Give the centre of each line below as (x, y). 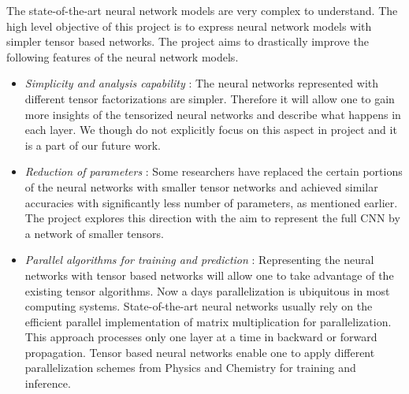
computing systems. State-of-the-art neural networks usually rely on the (199, 306)
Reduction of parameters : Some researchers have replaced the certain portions (214, 171)
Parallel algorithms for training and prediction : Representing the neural (199, 260)
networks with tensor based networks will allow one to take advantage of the (209, 275)
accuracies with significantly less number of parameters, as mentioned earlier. (211, 202)
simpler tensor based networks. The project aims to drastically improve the (188, 41)
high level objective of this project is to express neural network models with (189, 26)
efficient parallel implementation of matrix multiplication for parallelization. (208, 321)
